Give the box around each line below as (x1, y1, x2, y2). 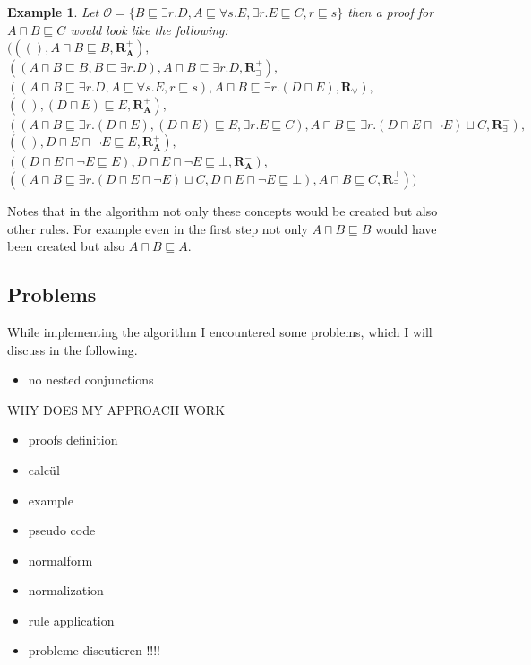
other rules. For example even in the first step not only (7, 219, 308, 237)
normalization (28, 581, 104, 600)
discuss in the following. (7, 340, 138, 358)
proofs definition (28, 430, 118, 449)
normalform (28, 550, 93, 569)
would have (375, 219, 437, 237)
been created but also (7, 237, 125, 255)
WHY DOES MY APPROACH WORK (7, 400, 226, 419)
